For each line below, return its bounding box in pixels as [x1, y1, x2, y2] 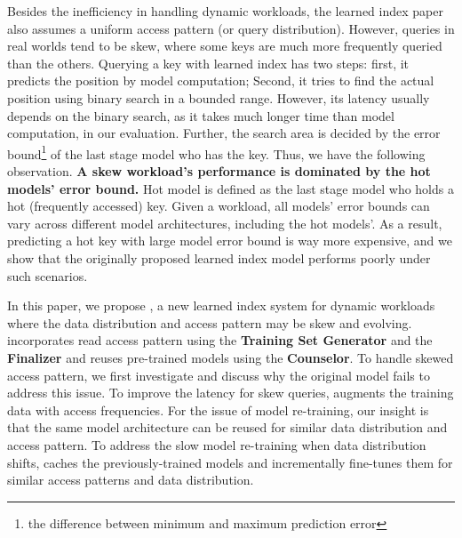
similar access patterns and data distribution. [7, 470, 254, 489]
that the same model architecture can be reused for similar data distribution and [7, 418, 448, 437]
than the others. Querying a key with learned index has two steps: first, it [7, 53, 410, 72]
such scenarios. [7, 266, 88, 285]
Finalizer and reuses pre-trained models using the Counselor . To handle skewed [7, 348, 454, 366]
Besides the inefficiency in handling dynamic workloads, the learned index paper [7, 2, 443, 20]
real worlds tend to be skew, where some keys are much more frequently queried [7, 36, 442, 55]
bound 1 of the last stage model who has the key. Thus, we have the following [7, 141, 426, 163]
